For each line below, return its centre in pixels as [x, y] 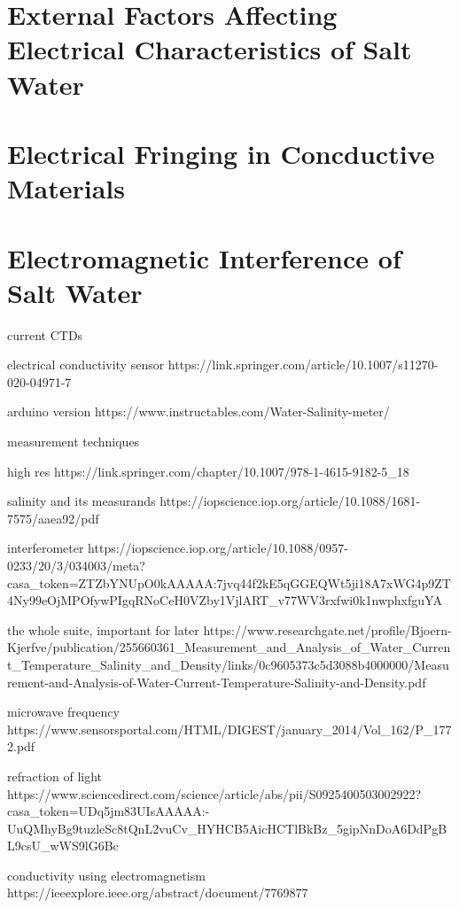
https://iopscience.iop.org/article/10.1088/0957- [218, 548]
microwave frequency [63, 712]
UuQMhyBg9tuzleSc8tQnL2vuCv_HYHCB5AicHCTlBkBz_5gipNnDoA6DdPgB [227, 828]
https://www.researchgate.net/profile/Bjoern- [327, 629]
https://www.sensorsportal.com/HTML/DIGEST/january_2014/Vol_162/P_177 [229, 729]
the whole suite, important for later [103, 629]
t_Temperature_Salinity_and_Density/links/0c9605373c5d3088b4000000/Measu [228, 664]
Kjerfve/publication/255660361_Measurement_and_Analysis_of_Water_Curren [229, 647]
